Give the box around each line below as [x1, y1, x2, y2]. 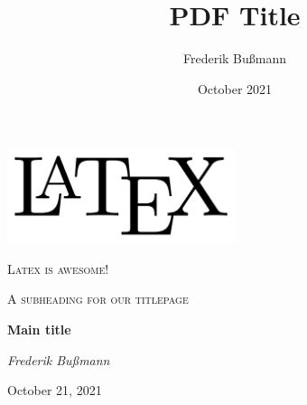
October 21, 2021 [7, 381, 102, 400]
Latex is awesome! [7, 259, 109, 278]
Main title [7, 319, 71, 338]
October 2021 [197, 79, 273, 98]
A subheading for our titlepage [7, 289, 189, 308]
